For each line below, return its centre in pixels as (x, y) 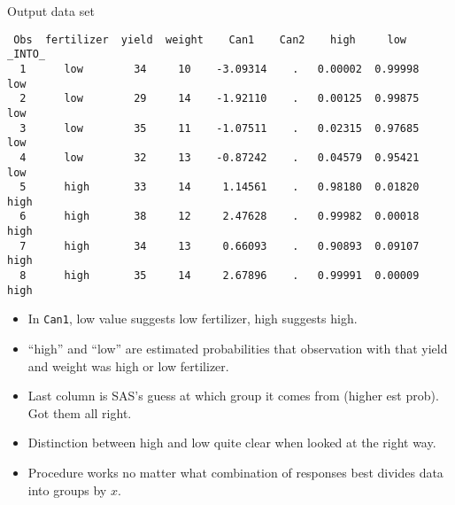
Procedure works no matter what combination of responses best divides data (235, 473)
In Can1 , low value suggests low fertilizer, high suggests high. (193, 319)
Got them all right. (80, 412)
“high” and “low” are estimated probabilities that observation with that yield (238, 349)
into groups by (67, 489)
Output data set (51, 11)
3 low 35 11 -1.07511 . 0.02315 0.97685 (220, 128)
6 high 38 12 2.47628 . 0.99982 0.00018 (220, 217)
